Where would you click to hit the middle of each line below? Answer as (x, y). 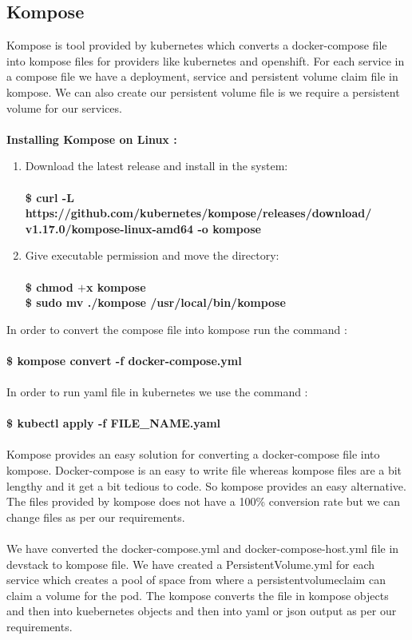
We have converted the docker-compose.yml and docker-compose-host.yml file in (203, 549)
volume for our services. (64, 107)
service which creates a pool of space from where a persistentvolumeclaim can (196, 580)
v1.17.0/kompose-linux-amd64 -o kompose (143, 228)
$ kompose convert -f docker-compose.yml (124, 360)
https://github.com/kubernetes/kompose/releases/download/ (198, 213)
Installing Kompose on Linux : (92, 139)
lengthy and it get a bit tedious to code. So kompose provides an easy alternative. (206, 485)
